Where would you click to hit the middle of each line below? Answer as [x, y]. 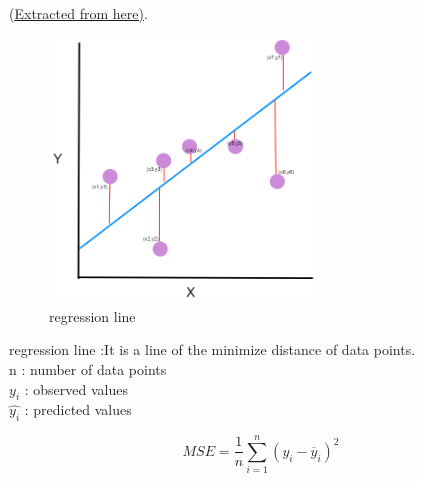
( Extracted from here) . [78, 13]
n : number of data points [88, 368]
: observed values [76, 388]
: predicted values [78, 409]
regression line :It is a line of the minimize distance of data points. [212, 349]
